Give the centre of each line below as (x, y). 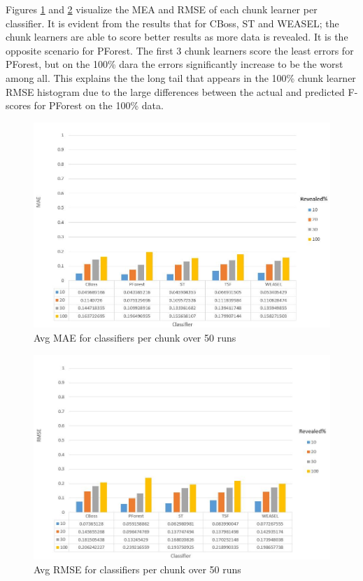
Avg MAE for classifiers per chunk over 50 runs (135, 338)
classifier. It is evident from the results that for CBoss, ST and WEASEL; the (172, 23)
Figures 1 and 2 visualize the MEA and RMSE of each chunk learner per (162, 9)
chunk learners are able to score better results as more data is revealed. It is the (177, 37)
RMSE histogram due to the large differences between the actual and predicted (175, 91)
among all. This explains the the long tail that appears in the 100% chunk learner (181, 77)
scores (18, 105)
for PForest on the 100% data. (99, 105)
